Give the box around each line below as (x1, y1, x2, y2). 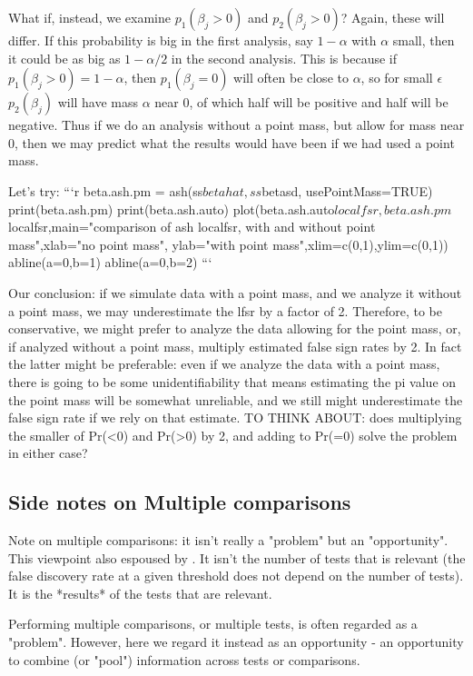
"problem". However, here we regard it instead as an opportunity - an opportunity (8, 632, 464, 651)
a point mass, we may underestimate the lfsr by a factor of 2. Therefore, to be (8, 301, 443, 320)
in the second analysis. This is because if (171, 48, 398, 67)
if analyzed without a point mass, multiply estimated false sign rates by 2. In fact (8, 336, 462, 355)
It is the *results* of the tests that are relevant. (8, 583, 272, 602)
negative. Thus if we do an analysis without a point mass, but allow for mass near (8, 115, 465, 134)
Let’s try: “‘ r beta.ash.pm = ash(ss (8, 181, 203, 200)
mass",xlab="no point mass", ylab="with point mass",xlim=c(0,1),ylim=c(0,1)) (8, 234, 448, 253)
